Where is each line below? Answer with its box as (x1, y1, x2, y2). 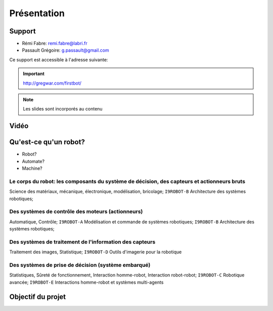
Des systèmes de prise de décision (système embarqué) (9, 261, 151, 268)
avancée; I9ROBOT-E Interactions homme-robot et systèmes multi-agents (9, 279, 164, 285)
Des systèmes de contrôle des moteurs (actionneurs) (9, 208, 143, 215)
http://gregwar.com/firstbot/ (23, 80, 82, 86)
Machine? (22, 165, 42, 172)
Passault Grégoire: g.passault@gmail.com (22, 47, 110, 53)
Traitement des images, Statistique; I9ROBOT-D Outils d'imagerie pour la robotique (9, 249, 182, 255)
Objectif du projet (9, 292, 66, 301)
